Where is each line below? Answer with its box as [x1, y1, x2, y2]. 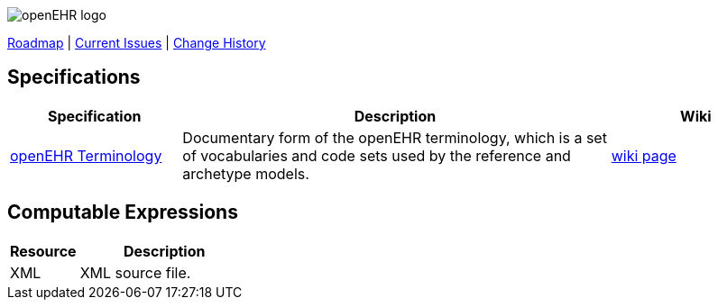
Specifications [7, 66, 141, 89]
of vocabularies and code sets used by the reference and [182, 146, 571, 165]
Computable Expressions [7, 201, 238, 224]
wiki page [611, 146, 677, 165]
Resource [10, 241, 77, 260]
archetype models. [182, 164, 309, 183]
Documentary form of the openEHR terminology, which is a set [182, 128, 607, 147]
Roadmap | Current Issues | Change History [7, 35, 266, 50]
